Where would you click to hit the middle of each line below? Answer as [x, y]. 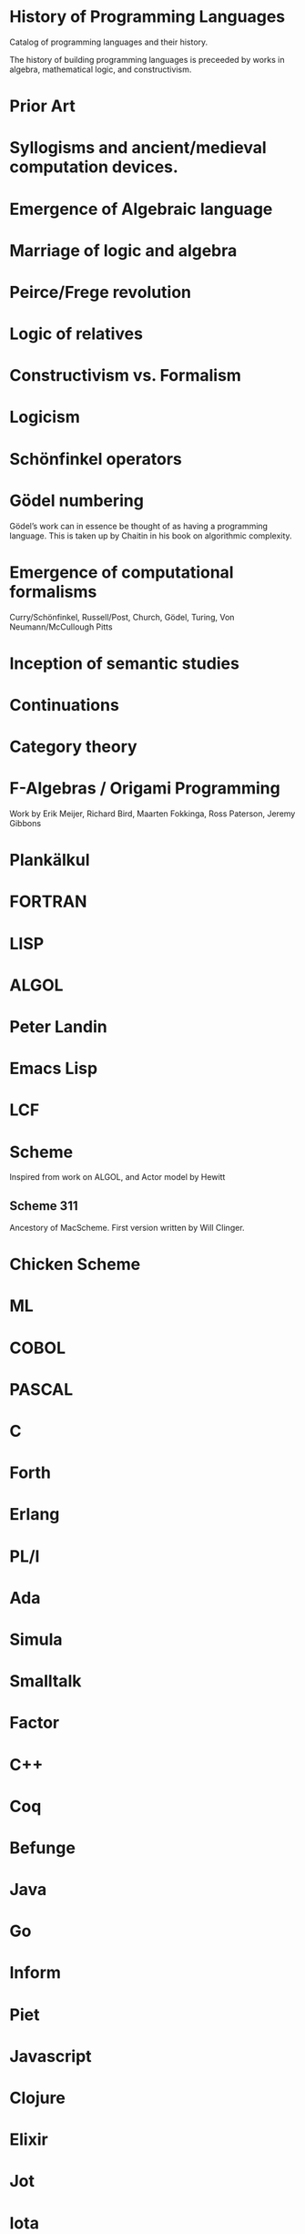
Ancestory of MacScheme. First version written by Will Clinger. [127, 1228]
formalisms [53, 592]
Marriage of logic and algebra [123, 250]
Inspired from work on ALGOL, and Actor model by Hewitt [117, 1177]
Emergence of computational [122, 572]
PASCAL [41, 1389]
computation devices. [94, 167]
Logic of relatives [76, 334]
